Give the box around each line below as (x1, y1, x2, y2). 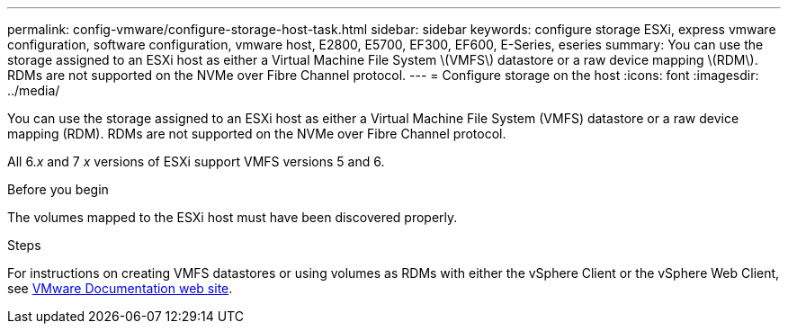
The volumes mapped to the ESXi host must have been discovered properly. (7, 210, 458, 225)
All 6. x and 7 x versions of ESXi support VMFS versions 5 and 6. (7, 154, 385, 169)
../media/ (7, 83, 60, 98)
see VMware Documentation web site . (7, 281, 233, 296)
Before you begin (7, 182, 109, 197)
